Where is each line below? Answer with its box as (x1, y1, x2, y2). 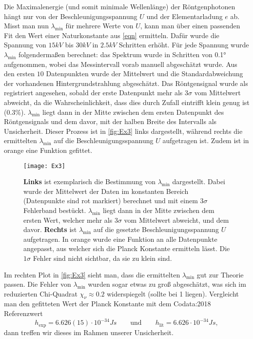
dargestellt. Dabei (172, 176, 226, 187)
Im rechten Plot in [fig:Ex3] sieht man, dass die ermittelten (4, 269, 180, 279)
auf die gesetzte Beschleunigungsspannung (93, 224, 219, 234)
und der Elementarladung (146, 11, 223, 21)
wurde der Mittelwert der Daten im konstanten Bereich (23, 186, 189, 196)
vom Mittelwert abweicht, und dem (124, 214, 229, 225)
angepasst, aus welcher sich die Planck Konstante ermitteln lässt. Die (23, 243, 230, 254)
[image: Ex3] (23, 162, 65, 169)
